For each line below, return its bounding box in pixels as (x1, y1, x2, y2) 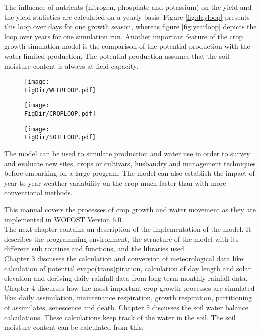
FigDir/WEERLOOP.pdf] (24, 86, 96, 94)
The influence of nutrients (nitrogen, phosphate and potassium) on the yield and (4, 2, 252, 12)
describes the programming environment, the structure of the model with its (4, 233, 239, 244)
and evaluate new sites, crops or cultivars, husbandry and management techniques (4, 158, 256, 168)
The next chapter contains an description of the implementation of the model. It (4, 224, 251, 234)
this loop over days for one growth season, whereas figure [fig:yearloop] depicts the (4, 21, 257, 32)
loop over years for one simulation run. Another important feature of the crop (4, 31, 243, 41)
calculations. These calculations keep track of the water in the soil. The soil (4, 312, 236, 322)
